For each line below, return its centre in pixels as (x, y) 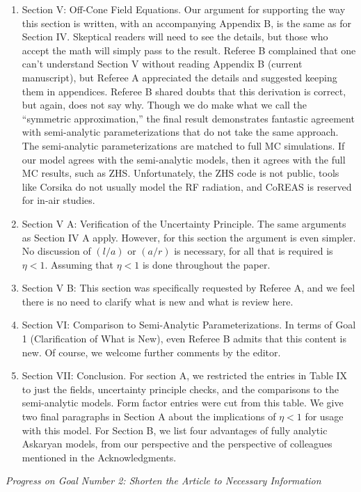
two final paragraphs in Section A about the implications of (149, 416)
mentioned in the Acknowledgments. (99, 457)
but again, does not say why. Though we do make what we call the (165, 105)
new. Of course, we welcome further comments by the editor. (151, 352)
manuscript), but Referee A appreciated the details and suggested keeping (179, 77)
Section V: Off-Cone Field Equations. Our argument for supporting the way (184, 9)
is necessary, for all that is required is (254, 251)
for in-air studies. (58, 200)
